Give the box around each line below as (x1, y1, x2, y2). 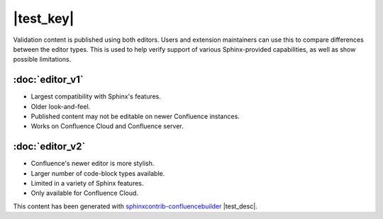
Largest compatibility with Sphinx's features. (30, 92, 161, 101)
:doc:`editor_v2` (13, 140, 86, 152)
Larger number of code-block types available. (30, 169, 165, 177)
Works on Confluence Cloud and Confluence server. (30, 122, 184, 130)
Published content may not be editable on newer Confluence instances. (30, 112, 240, 120)
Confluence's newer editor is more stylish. (30, 159, 155, 168)
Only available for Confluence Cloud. (30, 189, 138, 198)
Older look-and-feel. (30, 102, 91, 111)
